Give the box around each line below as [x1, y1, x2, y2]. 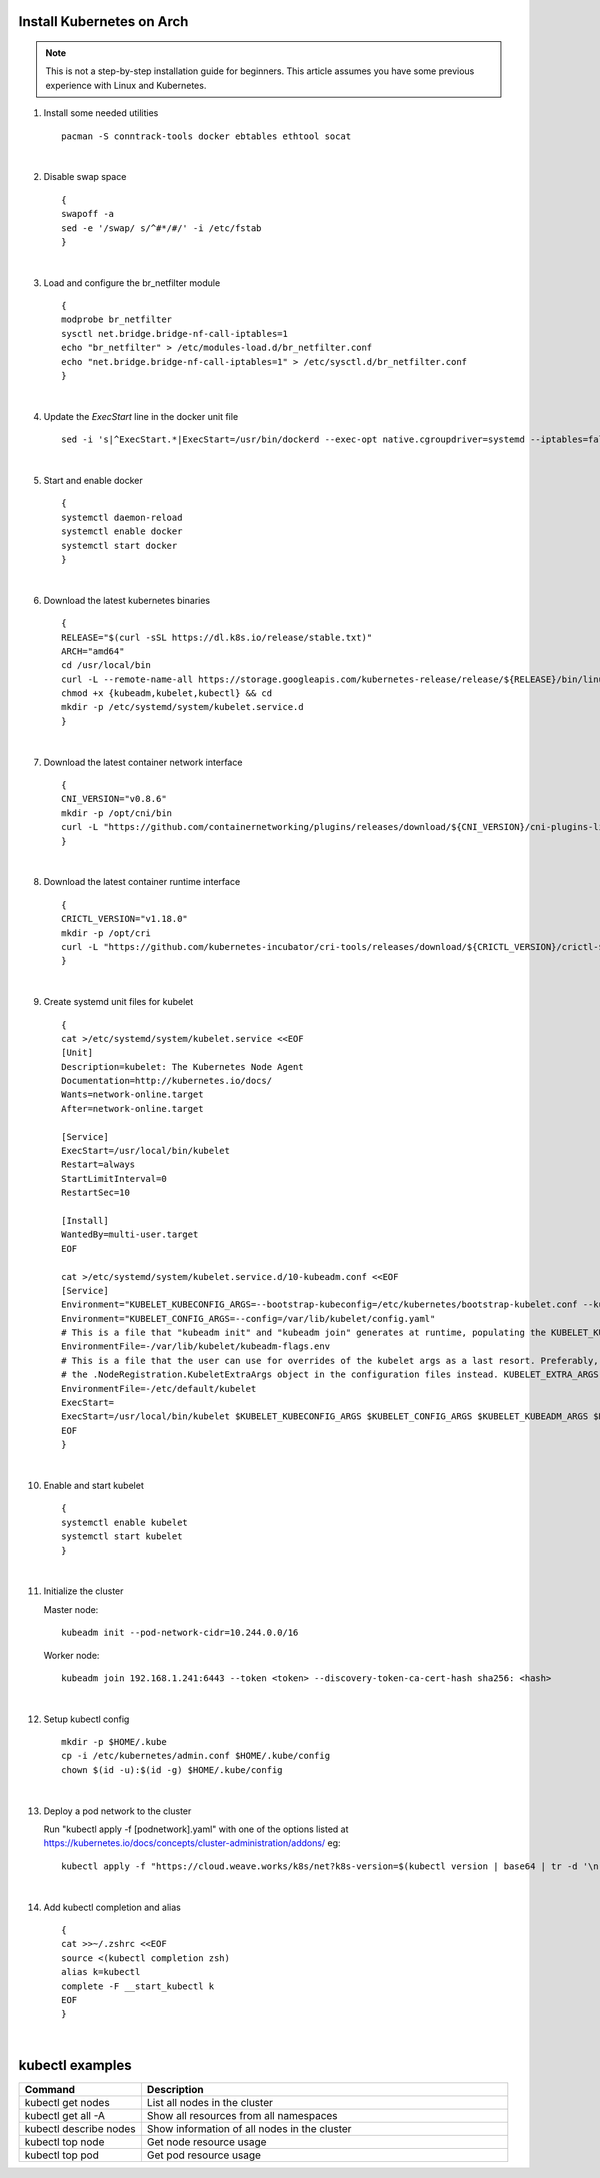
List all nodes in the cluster [146, 2095, 274, 2109]
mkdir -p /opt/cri [61, 927, 152, 939]
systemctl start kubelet [61, 1531, 183, 1542]
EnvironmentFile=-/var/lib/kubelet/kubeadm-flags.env [61, 1341, 330, 1352]
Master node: [43, 1603, 99, 1615]
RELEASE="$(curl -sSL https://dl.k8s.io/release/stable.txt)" [61, 631, 373, 643]
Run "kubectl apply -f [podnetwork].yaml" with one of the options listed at [43, 1823, 349, 1835]
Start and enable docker [43, 475, 144, 486]
